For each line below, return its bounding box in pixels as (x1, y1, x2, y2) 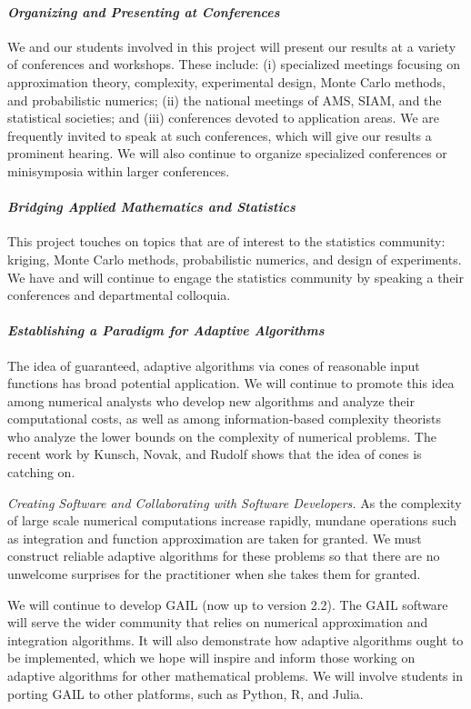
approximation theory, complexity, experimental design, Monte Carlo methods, (7, 72, 446, 91)
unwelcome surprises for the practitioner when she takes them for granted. (7, 564, 421, 584)
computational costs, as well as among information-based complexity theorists (7, 409, 441, 428)
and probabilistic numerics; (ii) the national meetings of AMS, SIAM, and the (7, 90, 442, 109)
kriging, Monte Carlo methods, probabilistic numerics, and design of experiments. (7, 249, 462, 268)
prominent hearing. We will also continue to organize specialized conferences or (7, 144, 447, 163)
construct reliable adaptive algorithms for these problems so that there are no (7, 546, 440, 565)
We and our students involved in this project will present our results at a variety (7, 36, 456, 55)
